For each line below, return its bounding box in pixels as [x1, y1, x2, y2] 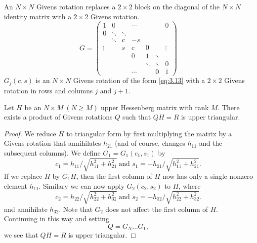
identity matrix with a [4, 11, 72, 21]
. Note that [59, 203, 93, 214]
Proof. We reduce [4, 128, 56, 138]
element [4, 180, 28, 191]
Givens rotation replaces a [36, 1, 116, 11]
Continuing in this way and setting [4, 213, 109, 224]
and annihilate [4, 203, 47, 214]
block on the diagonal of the [134, 1, 220, 11]
